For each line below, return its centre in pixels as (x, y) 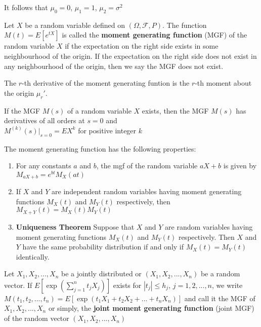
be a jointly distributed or (101, 274)
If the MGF (22, 110)
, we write (227, 285)
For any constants (43, 166)
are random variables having (209, 226)
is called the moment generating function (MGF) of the (155, 35)
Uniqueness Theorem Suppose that (75, 226)
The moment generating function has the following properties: (100, 148)
